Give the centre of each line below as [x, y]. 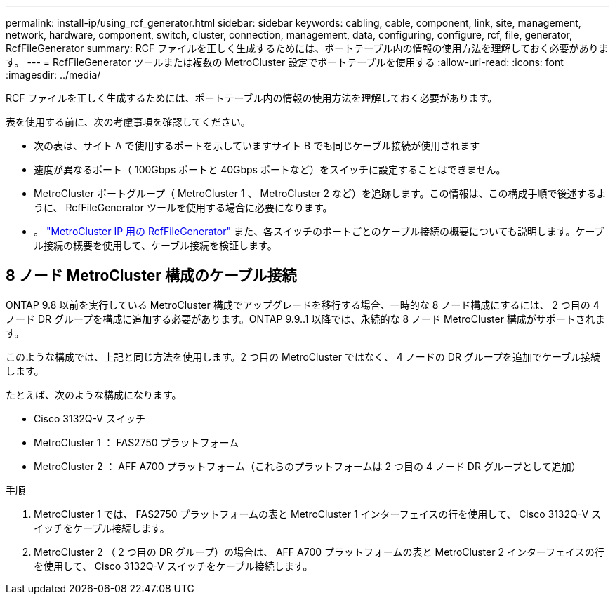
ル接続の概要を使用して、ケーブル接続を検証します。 [156, 245]
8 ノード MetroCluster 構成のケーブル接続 [151, 276]
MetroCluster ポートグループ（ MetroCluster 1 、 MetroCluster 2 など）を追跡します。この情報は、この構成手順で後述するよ [320, 193]
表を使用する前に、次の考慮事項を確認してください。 [128, 122]
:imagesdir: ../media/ [53, 75]
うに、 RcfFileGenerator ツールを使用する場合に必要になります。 [183, 207]
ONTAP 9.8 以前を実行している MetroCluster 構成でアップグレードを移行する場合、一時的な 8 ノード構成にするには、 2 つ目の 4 [303, 305]
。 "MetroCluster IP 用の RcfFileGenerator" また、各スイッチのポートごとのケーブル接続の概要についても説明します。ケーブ [319, 231]
